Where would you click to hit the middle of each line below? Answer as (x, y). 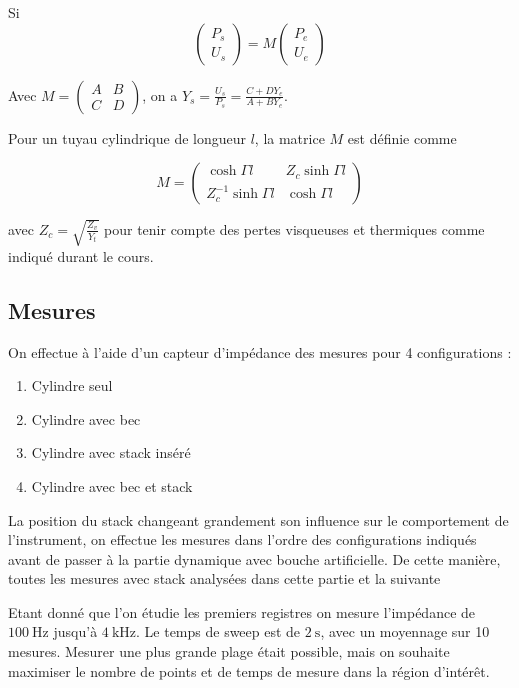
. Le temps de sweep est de (218, 631)
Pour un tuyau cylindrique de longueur (127, 137)
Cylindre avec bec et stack (112, 485)
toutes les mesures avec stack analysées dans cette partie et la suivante (224, 578)
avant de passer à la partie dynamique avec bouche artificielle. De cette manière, (254, 558)
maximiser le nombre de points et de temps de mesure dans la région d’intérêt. (249, 670)
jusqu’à (75, 631)
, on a (160, 94)
